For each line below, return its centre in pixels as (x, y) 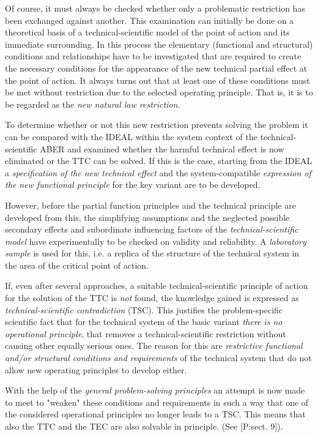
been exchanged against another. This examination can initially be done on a (150, 20)
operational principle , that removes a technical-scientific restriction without (146, 333)
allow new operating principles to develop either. (96, 369)
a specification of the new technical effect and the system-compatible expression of (158, 172)
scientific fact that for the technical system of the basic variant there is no (144, 322)
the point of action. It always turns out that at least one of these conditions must (157, 80)
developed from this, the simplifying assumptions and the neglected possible (147, 217)
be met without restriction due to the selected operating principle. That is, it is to (159, 92)
